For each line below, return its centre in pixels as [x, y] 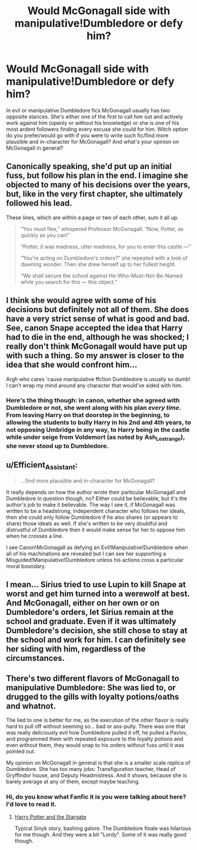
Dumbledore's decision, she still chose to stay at [97, 631]
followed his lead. [39, 204]
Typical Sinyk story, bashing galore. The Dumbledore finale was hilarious [103, 828]
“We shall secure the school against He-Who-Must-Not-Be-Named [102, 276]
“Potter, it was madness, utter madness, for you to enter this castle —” [106, 246]
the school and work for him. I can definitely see [96, 640]
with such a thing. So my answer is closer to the [95, 355]
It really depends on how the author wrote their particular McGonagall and [96, 492]
